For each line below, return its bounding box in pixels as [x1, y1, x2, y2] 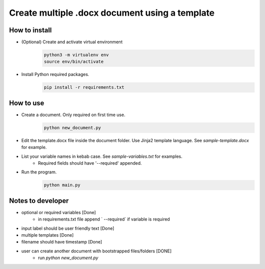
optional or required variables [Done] [21, 209, 96, 215]
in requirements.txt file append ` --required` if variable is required [38, 216, 170, 222]
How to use [9, 98, 44, 107]
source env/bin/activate [44, 59, 104, 65]
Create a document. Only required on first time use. [21, 112, 126, 118]
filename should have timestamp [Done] [21, 239, 103, 245]
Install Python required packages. [21, 72, 89, 77]
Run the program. [21, 169, 57, 175]
